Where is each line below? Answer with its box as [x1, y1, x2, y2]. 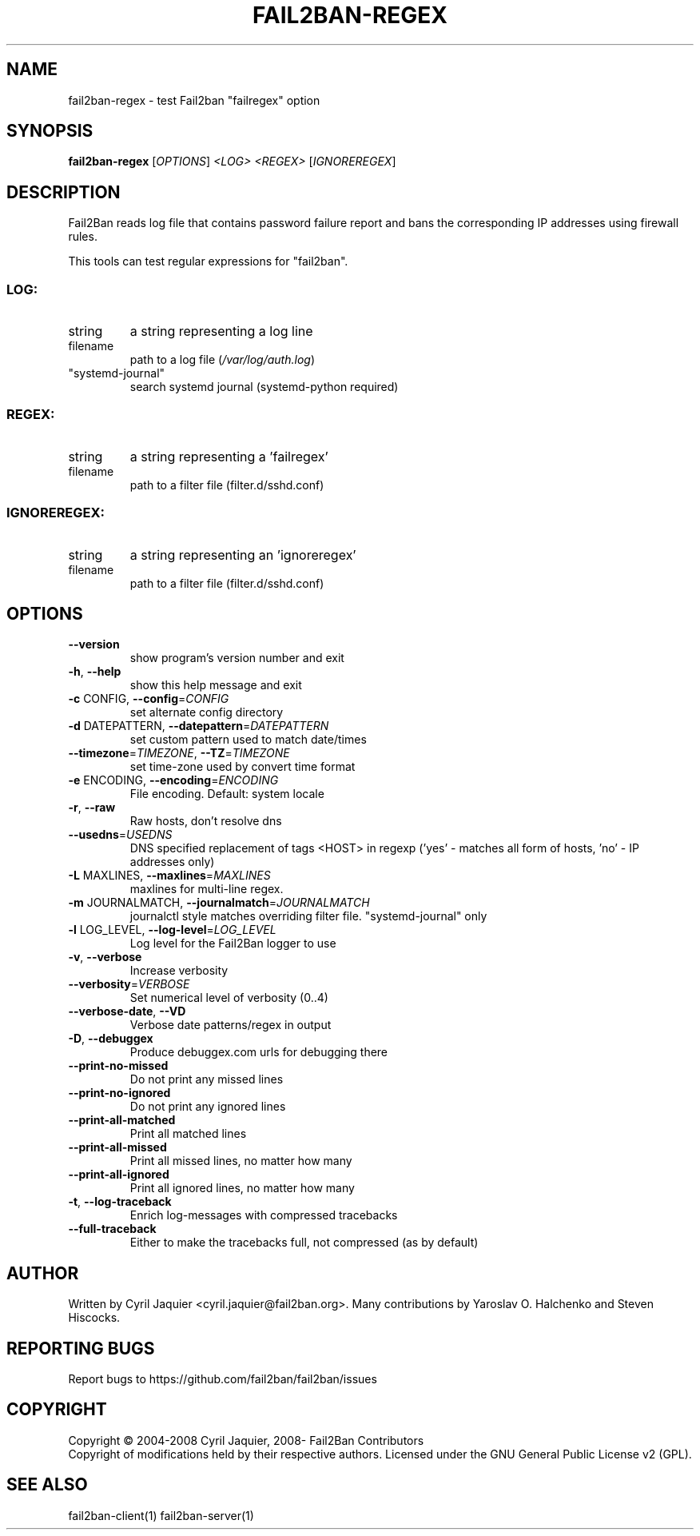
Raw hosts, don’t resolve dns [129, 814, 282, 828]
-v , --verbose [68, 950, 142, 964]
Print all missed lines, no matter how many [129, 1154, 352, 1168]
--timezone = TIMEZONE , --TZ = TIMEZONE [68, 746, 290, 760]
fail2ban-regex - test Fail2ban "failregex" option [68, 93, 320, 107]
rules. [68, 229, 97, 244]
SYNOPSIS [6, 121, 93, 142]
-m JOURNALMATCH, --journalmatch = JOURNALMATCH [68, 896, 370, 910]
